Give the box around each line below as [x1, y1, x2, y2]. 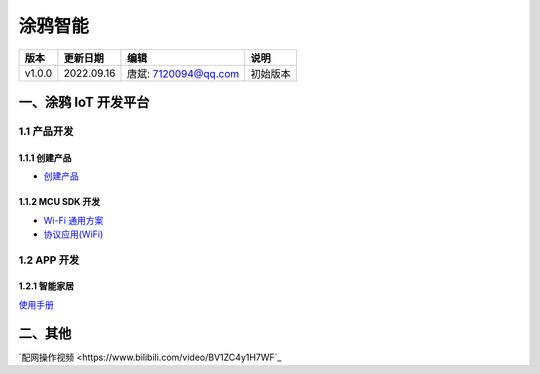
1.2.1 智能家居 [18, 280, 75, 292]
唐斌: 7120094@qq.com [126, 66, 240, 80]
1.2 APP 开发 [18, 253, 80, 267]
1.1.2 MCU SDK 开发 [18, 196, 100, 208]
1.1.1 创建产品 [18, 151, 72, 164]
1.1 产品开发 [18, 124, 74, 138]
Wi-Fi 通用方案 [43, 214, 104, 226]
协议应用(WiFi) [43, 228, 104, 240]
